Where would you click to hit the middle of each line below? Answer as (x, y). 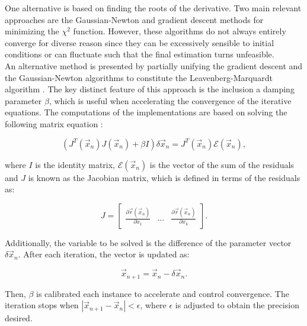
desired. (19, 318)
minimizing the (32, 31)
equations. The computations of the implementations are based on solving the (146, 112)
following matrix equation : (54, 123)
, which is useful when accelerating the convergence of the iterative (170, 100)
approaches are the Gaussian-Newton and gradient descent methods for (134, 19)
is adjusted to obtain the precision (237, 305)
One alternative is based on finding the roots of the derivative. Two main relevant (153, 8)
